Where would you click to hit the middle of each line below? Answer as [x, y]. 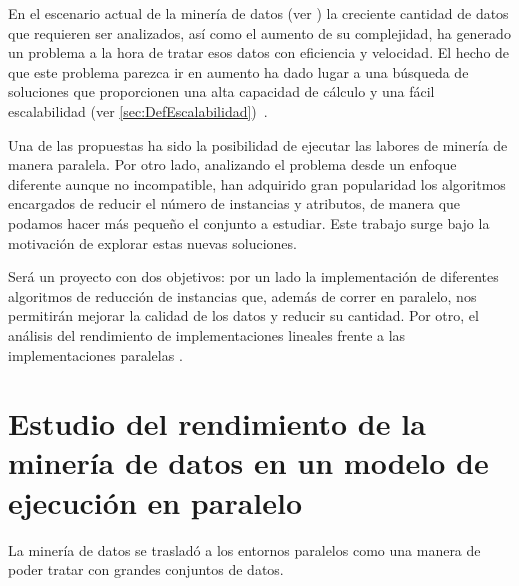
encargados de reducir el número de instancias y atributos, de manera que [234, 203]
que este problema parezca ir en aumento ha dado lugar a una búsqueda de [238, 71]
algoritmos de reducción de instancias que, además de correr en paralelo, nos [242, 295]
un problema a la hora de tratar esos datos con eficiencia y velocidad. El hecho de [259, 52]
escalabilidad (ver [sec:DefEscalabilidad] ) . [138, 110]
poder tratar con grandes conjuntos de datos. [146, 569]
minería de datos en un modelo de [248, 462]
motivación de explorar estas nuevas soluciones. [152, 242]
